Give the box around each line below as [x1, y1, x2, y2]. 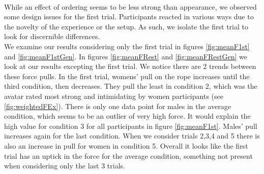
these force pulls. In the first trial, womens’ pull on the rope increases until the [4, 71, 250, 81]
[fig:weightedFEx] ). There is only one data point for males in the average [4, 100, 231, 111]
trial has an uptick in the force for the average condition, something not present [4, 150, 253, 161]
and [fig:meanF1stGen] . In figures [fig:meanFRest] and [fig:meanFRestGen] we [4, 51, 247, 61]
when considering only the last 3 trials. [4, 160, 125, 171]
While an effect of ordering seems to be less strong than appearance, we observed [4, 1, 257, 12]
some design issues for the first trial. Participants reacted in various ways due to [4, 11, 254, 22]
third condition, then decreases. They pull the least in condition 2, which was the [4, 81, 257, 91]
